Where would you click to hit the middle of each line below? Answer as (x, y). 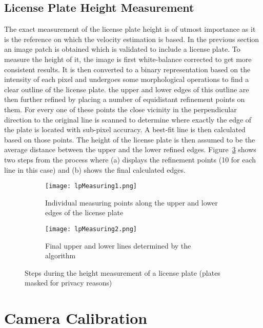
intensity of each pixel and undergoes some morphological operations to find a (127, 79)
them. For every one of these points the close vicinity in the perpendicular (120, 109)
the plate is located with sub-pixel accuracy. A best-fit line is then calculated (125, 129)
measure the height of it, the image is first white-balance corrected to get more (128, 59)
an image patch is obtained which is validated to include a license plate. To (122, 49)
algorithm (60, 255)
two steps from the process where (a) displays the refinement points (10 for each (130, 159)
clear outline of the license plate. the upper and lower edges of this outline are (127, 89)
